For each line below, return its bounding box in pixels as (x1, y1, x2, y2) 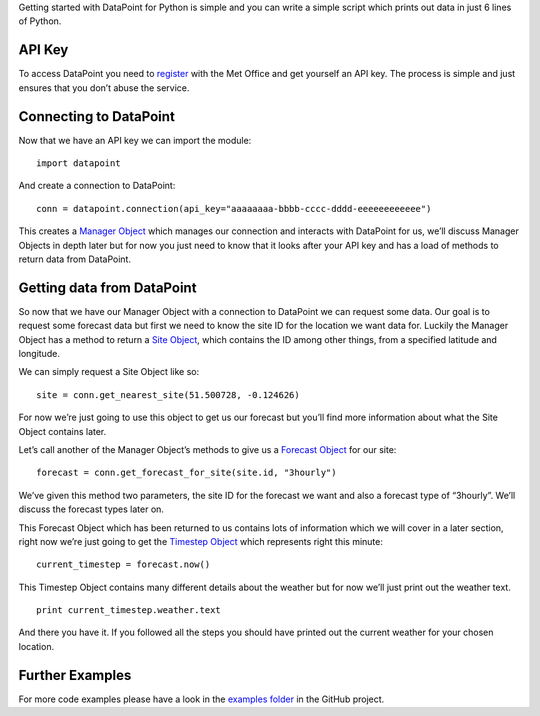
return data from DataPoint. (18, 253, 132, 265)
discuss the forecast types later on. (18, 503, 165, 515)
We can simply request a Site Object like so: (18, 366, 200, 378)
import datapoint (36, 157, 121, 169)
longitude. (18, 348, 60, 360)
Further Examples (18, 666, 132, 684)
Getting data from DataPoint (18, 279, 197, 296)
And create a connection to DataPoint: (18, 180, 176, 192)
